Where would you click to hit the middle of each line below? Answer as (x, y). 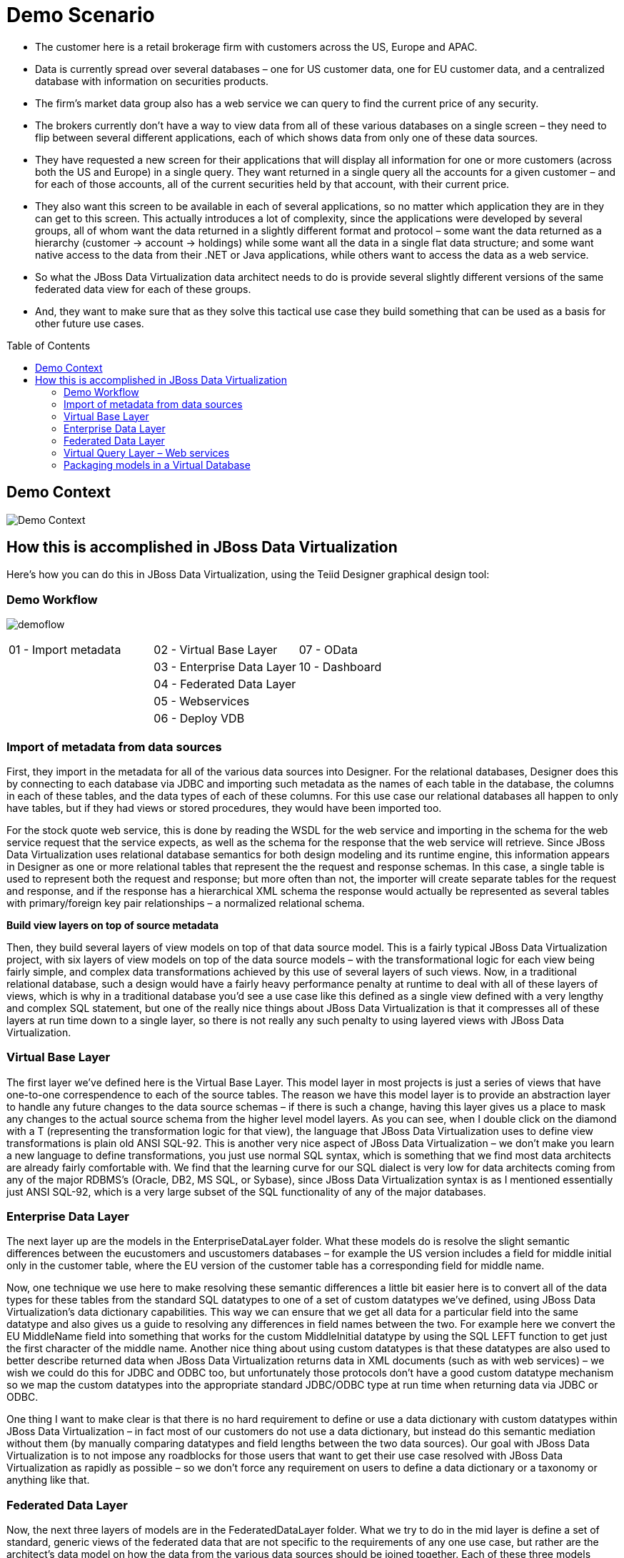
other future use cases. (90, 323)
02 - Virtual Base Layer (216, 650)
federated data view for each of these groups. (143, 289)
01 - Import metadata (65, 650)
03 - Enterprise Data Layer (225, 667)
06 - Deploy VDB (199, 719)
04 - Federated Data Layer (225, 684)
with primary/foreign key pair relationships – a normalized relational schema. (186, 903)
